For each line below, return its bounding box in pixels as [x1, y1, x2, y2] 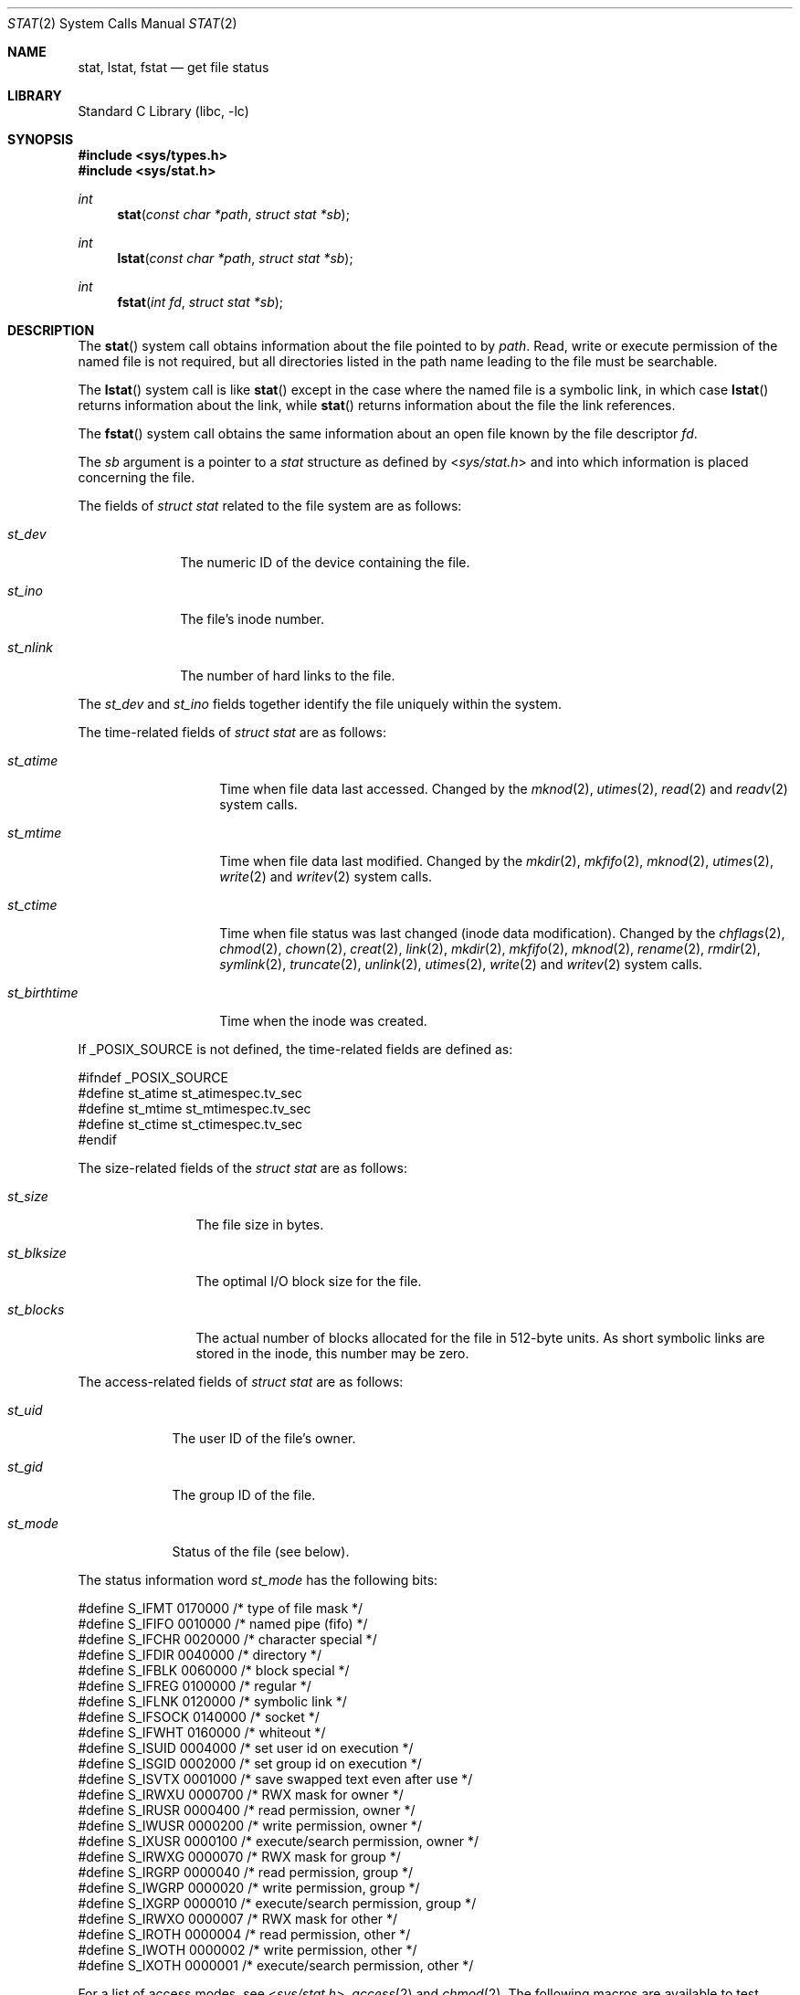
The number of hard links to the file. [180, 668, 395, 683]
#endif [78, 1132, 117, 1147]
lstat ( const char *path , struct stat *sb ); [117, 250, 353, 266]
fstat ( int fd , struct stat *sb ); [117, 294, 284, 310]
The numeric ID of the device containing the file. [180, 554, 470, 570]
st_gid [7, 1459, 43, 1474]
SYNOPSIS [7, 132, 74, 147]
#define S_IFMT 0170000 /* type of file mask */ [78, 1600, 363, 1616]
